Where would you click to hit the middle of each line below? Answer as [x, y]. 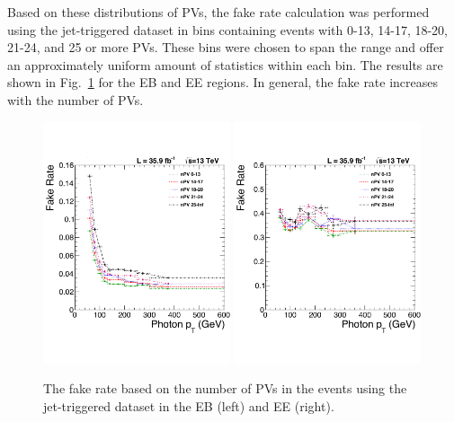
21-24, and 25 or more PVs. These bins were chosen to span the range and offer [226, 47]
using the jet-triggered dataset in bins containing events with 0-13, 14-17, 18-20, [227, 29]
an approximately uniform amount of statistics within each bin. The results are [225, 64]
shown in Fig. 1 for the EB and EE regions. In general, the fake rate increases [223, 82]
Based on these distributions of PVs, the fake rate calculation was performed [218, 12]
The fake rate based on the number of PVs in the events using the [225, 388]
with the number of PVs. [76, 99]
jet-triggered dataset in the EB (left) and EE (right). [189, 405]
